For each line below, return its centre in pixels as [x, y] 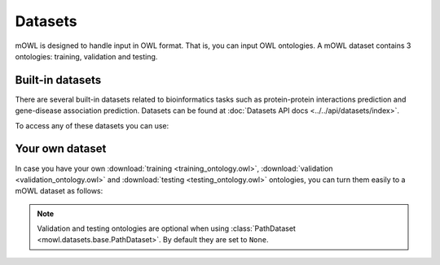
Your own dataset [61, 149]
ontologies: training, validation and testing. [86, 56]
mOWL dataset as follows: [59, 191]
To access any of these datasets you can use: [92, 125]
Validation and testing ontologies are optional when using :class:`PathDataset [167, 228]
